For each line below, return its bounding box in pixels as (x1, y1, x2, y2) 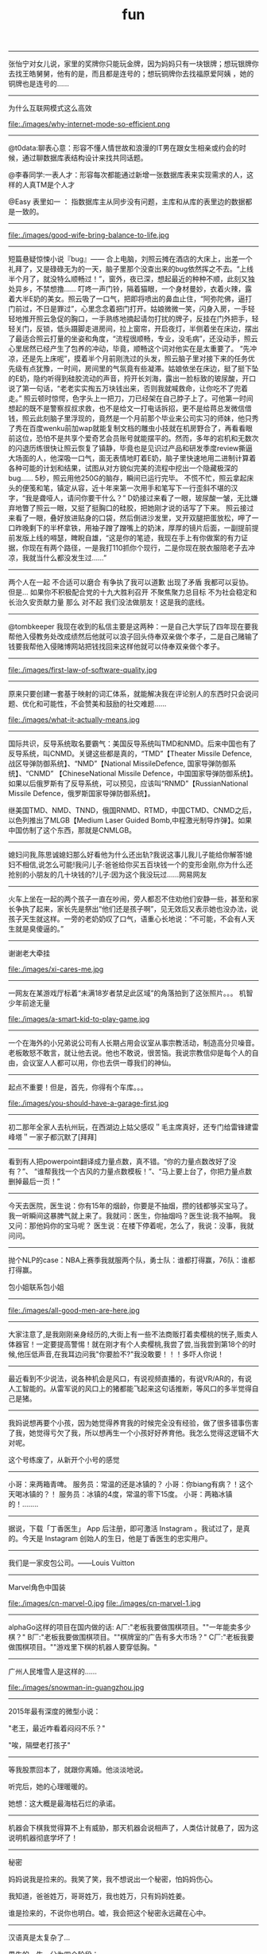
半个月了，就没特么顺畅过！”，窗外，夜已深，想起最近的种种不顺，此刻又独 (8, 274, 256, 284)
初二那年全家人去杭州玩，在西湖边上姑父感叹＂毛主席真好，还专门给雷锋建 (8, 1122, 252, 1132)
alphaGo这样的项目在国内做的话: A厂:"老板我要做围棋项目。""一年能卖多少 (8, 1622, 252, 1632)
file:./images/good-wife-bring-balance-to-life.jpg (8, 230, 169, 240)
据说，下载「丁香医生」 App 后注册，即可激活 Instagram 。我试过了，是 (8, 1524, 244, 1533)
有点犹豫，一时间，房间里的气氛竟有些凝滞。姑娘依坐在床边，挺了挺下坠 (21, 364, 259, 374)
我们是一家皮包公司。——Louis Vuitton (8, 1558, 135, 1568)
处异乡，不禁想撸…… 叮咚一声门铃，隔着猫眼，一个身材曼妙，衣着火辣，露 (8, 284, 253, 294)
